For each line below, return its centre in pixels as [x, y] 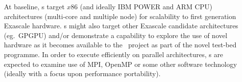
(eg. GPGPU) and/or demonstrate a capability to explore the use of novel [116, 35]
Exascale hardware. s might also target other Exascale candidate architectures [121, 26]
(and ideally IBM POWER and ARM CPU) [146, 6]
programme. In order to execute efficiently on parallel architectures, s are [114, 54]
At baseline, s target [34, 6]
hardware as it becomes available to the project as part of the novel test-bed [120, 45]
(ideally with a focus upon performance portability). [82, 73]
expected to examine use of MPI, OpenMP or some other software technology [121, 64]
